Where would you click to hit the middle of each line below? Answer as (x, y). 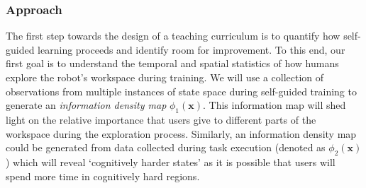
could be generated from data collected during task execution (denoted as (166, 147)
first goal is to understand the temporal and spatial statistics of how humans (172, 63)
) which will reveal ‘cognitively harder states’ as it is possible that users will (171, 161)
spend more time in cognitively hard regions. (103, 176)
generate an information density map (86, 105)
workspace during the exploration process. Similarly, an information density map (181, 133)
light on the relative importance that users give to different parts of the (161, 119)
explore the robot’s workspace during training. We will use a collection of (165, 77)
